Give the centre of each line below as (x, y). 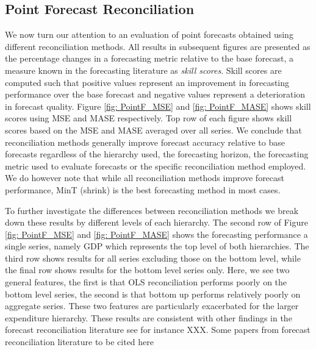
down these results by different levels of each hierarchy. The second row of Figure (156, 222)
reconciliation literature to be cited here (79, 342)
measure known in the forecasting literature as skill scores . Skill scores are (143, 70)
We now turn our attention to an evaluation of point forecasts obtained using (149, 34)
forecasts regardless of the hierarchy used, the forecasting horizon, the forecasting (157, 154)
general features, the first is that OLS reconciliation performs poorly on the (146, 282)
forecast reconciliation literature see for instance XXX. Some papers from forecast (158, 330)
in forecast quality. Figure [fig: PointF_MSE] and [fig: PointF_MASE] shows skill (158, 106)
